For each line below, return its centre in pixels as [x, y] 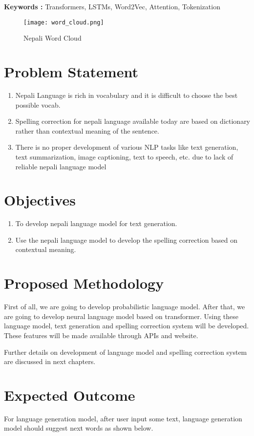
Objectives [40, 200]
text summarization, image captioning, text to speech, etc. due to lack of [124, 156]
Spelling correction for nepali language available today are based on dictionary [133, 121]
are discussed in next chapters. [50, 361]
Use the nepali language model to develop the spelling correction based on [126, 240]
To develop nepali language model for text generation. [96, 223]
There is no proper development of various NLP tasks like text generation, [127, 147]
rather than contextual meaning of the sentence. [87, 130]
